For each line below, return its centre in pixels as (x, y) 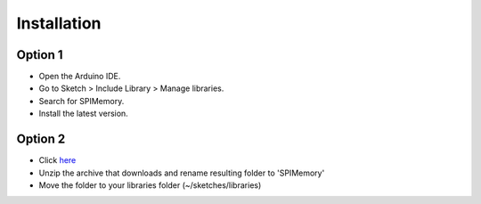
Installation (59, 23)
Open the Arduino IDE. (80, 77)
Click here (57, 160)
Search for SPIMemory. (82, 101)
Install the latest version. (83, 114)
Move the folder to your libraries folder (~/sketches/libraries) (150, 185)
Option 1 (40, 55)
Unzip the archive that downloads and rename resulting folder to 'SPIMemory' (182, 173)
